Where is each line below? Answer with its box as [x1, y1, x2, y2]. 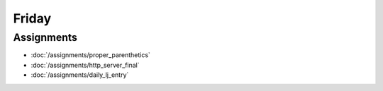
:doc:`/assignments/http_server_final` [30, 61, 140, 69]
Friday [13, 11, 52, 26]
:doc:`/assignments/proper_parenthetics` [30, 51, 150, 59]
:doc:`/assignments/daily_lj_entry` [30, 71, 129, 79]
